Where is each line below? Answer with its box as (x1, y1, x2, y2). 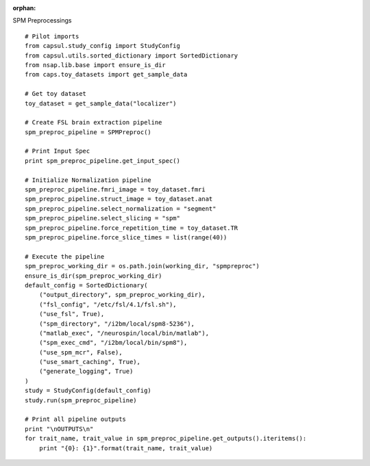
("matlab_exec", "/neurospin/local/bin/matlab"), (38, 329, 209, 337)
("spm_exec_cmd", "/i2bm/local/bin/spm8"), (38, 339, 188, 347)
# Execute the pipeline (25, 253, 105, 260)
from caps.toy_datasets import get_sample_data (25, 70, 188, 79)
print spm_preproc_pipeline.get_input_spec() (25, 157, 181, 164)
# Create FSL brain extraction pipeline (25, 118, 162, 127)
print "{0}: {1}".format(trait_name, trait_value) (38, 444, 213, 452)
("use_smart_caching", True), (38, 358, 140, 366)
